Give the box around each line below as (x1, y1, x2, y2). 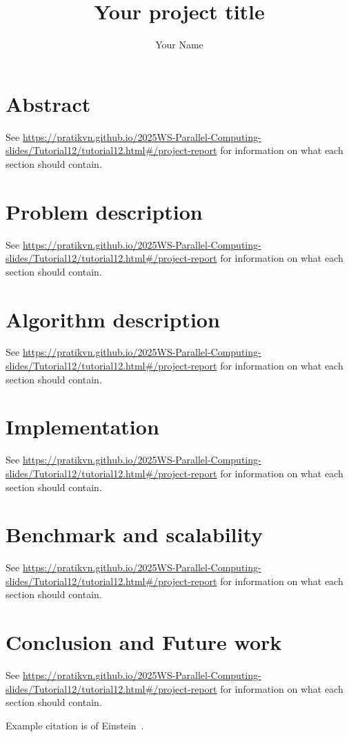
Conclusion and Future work (6, 628, 282, 656)
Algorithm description (6, 305, 220, 333)
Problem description (6, 197, 203, 225)
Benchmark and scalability (6, 520, 263, 548)
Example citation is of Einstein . (6, 718, 144, 732)
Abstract (6, 89, 91, 117)
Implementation (6, 412, 159, 441)
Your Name (155, 37, 203, 52)
